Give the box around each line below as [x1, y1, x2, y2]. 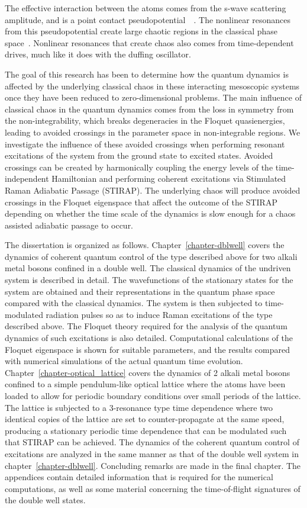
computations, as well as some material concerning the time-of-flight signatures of [5, 482, 300, 494]
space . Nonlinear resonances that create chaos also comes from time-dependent [5, 36, 294, 49]
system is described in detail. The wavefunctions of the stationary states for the [5, 274, 293, 286]
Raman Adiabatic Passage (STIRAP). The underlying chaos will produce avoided [5, 184, 300, 196]
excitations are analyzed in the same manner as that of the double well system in [5, 447, 299, 459]
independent [5, 172, 49, 185]
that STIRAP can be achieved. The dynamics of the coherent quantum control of [5, 436, 299, 448]
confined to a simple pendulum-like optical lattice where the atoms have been [5, 378, 286, 390]
